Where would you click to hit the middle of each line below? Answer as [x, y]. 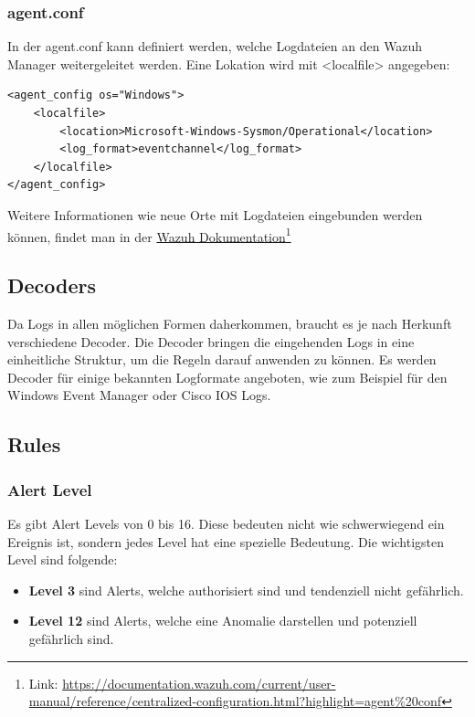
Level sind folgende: [63, 559]
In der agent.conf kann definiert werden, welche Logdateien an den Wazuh [215, 46]
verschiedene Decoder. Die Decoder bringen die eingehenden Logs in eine [211, 341]
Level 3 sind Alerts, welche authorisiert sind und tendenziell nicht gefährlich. [246, 590]
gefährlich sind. [71, 638]
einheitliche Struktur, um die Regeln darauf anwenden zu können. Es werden [222, 359]
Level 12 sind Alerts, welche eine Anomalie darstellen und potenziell [223, 621]
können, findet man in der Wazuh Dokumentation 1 [149, 235]
